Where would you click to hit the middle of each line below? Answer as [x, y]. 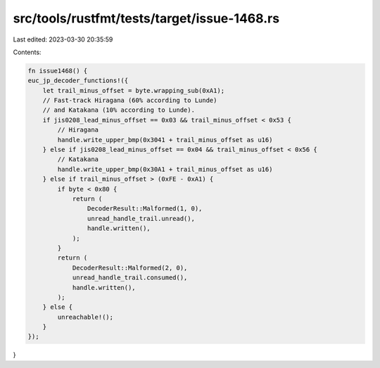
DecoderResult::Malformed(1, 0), [145, 209]
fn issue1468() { [58, 71]
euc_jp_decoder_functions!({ [78, 81]
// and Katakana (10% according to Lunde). [119, 110]
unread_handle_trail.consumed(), [130, 278]
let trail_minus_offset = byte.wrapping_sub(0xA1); [134, 90]
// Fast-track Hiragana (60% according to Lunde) [130, 101]
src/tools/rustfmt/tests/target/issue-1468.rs [146, 18]
